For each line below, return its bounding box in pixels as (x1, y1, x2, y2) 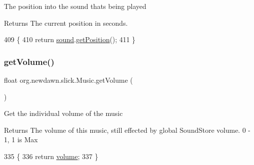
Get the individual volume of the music (4, 108, 123, 118)
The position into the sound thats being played (4, 1, 147, 11)
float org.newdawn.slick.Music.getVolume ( (4, 75, 133, 85)
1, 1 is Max (4, 134, 38, 145)
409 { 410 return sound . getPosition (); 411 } (4, 34, 136, 45)
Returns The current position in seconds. (4, 17, 128, 28)
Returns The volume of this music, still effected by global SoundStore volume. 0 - (4, 124, 251, 135)
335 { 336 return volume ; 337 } (4, 151, 98, 161)
